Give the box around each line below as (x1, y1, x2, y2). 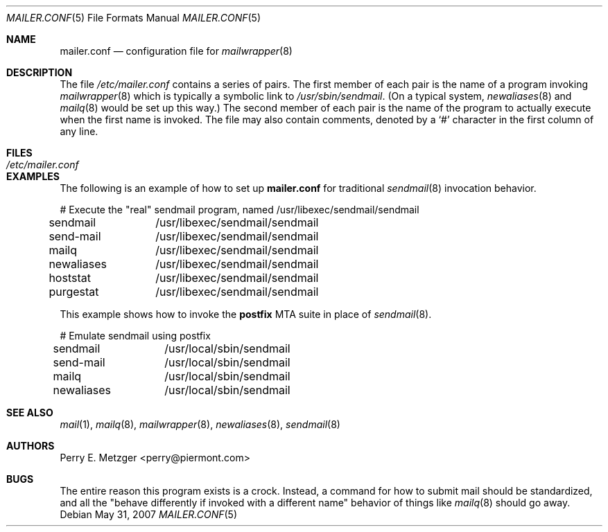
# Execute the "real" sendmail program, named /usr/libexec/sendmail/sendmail (60, 204, 419, 215)
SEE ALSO (6, 407, 53, 418)
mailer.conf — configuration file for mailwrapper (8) (60, 45, 293, 57)
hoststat (49, 271, 91, 285)
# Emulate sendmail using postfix (60, 330, 211, 342)
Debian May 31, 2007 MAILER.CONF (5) (60, 508, 237, 520)
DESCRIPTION (6, 66, 73, 78)
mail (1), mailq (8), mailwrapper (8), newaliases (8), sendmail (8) (60, 418, 340, 430)
